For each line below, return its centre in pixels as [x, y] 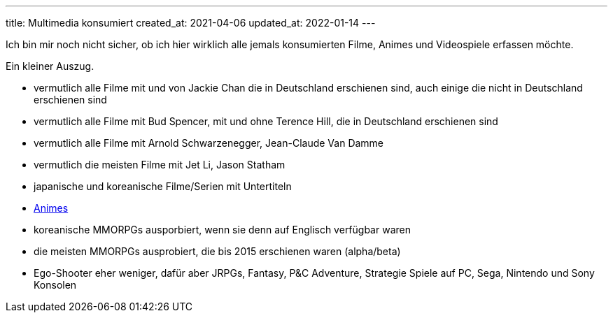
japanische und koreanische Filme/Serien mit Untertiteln [163, 186]
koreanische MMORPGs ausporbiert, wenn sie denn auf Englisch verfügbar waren [222, 230]
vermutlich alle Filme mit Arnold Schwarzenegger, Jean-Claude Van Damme [209, 143]
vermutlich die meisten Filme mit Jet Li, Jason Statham [160, 165]
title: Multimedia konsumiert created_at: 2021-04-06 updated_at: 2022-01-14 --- [191, 23]
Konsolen [55, 285]
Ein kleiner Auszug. [50, 66]
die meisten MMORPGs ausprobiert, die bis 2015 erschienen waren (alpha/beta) [217, 251]
